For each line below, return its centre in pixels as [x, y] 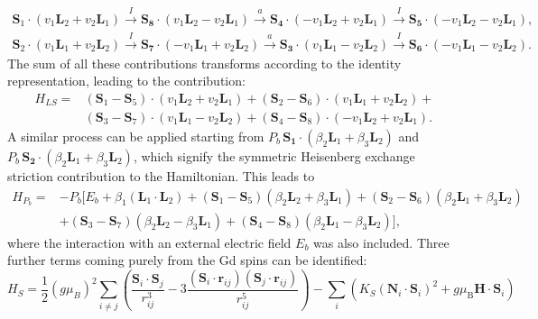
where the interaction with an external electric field [149, 242]
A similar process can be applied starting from [136, 136]
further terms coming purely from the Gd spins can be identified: [187, 260]
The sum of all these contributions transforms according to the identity [204, 63]
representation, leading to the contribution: [126, 81]
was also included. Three [381, 242]
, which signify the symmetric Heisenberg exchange [274, 155]
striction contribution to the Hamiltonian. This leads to [161, 175]
